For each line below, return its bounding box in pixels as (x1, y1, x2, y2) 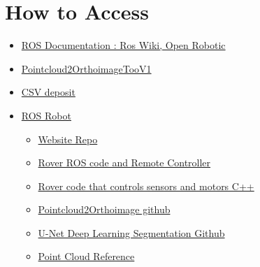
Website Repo (38, 131, 98, 146)
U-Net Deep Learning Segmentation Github (38, 225, 225, 240)
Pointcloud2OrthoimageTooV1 (21, 61, 152, 75)
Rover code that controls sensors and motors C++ (38, 178, 254, 193)
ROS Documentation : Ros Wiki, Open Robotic (21, 38, 226, 52)
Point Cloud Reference (38, 249, 135, 264)
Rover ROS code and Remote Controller (38, 155, 211, 170)
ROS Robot (21, 108, 71, 122)
